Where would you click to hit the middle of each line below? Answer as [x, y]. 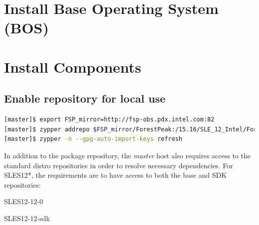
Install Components [73, 66]
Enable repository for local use [85, 98]
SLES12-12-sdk [27, 218]
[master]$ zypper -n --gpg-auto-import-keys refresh [93, 139]
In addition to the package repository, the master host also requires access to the [127, 155]
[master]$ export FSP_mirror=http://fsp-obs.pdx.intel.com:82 [109, 120]
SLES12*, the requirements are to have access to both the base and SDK [116, 175]
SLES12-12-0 [24, 201]
